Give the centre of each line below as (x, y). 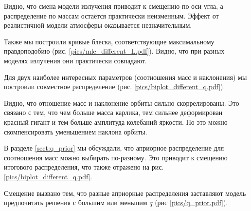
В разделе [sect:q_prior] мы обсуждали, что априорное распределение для (114, 148)
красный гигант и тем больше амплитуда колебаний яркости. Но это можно (116, 122)
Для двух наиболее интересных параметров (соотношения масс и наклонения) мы (125, 77)
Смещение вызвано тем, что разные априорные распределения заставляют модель (125, 193)
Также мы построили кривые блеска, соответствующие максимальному (109, 41)
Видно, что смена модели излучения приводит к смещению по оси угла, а (114, 6)
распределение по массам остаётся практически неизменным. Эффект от (111, 15)
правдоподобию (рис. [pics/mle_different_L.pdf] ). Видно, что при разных (114, 51)
